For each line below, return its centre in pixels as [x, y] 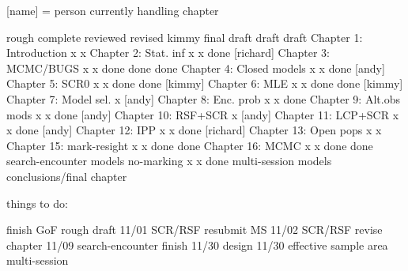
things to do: [37, 203]
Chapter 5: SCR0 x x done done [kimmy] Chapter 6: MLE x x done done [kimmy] [205, 83]
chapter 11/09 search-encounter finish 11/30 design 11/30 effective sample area [197, 245]
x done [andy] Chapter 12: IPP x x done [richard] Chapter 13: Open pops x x [194, 130]
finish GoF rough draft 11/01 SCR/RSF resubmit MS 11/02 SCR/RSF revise [195, 230]
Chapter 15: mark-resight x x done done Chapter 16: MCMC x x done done [190, 145]
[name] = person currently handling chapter [113, 10]
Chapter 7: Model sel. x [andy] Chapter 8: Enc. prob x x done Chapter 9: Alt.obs [203, 98]
